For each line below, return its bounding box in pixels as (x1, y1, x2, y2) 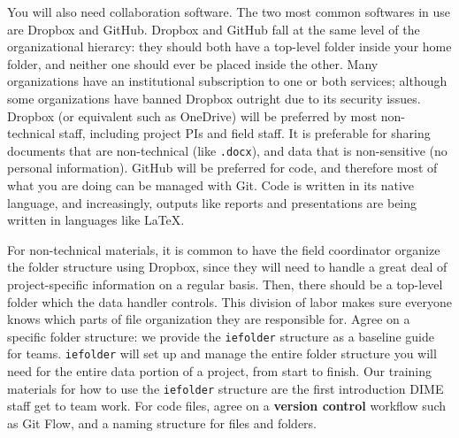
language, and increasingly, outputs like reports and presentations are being (7, 193, 417, 211)
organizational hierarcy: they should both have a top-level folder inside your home (7, 37, 452, 56)
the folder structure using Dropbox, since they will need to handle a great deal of (7, 257, 448, 276)
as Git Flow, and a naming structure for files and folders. (7, 413, 317, 432)
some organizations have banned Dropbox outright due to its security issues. (7, 88, 421, 107)
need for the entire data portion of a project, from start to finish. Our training (7, 362, 432, 380)
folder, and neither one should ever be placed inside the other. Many (7, 54, 379, 73)
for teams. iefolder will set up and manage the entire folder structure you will (7, 344, 437, 363)
